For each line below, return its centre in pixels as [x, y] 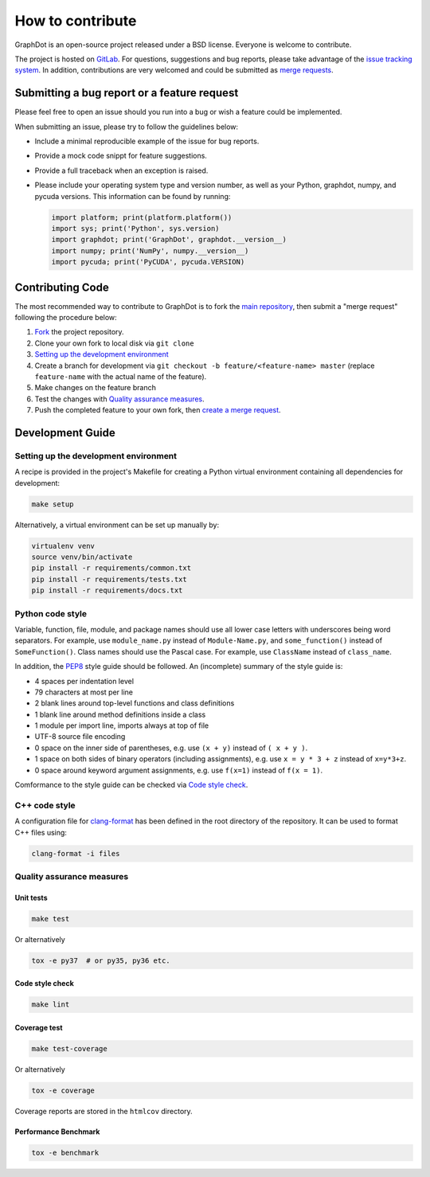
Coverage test [39, 1027]
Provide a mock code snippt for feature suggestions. [121, 156]
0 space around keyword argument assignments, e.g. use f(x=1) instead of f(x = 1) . [179, 770]
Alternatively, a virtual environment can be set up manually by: [117, 525]
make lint [51, 1005]
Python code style [51, 613]
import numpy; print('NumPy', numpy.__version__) [150, 250]
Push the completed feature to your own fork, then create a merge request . [158, 410]
